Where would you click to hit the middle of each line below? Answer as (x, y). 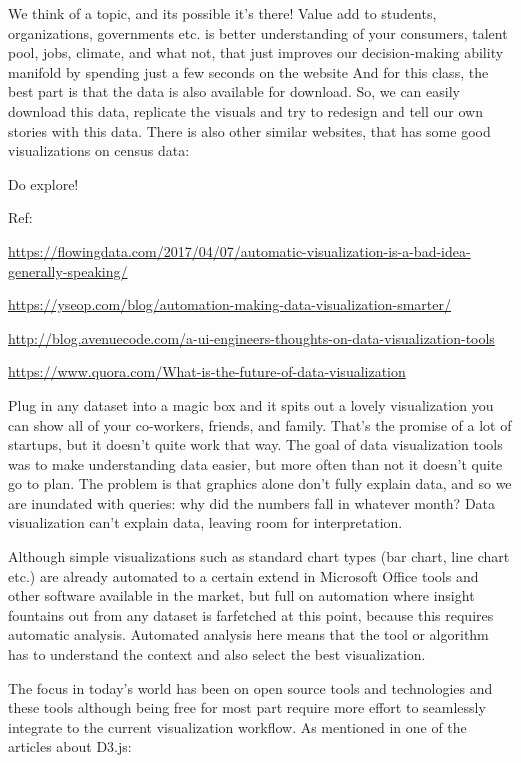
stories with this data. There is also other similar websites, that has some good (249, 130)
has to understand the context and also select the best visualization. (217, 654)
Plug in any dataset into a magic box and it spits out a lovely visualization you (251, 404)
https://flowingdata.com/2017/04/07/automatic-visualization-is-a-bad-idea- (239, 250)
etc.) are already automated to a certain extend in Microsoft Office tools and (243, 575)
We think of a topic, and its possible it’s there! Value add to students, (222, 13)
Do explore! (43, 183)
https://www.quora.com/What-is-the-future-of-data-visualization (207, 371)
